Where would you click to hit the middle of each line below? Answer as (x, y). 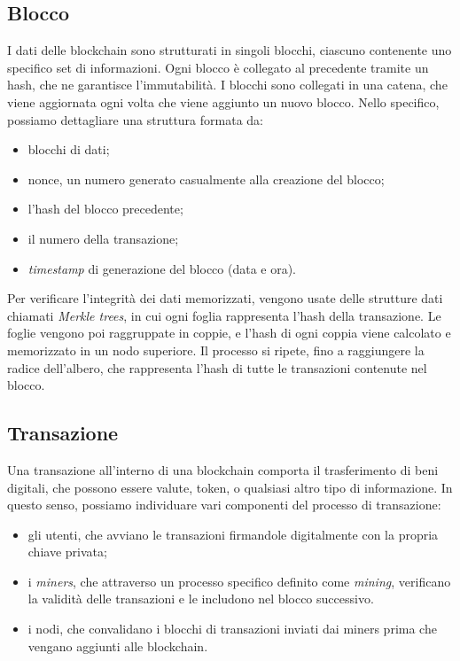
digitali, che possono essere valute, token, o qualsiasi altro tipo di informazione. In (230, 487)
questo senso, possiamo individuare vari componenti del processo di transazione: (224, 505)
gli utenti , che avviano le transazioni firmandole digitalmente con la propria (233, 534)
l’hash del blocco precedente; (105, 209)
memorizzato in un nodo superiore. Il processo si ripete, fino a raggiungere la (216, 350)
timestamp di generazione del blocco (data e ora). (162, 268)
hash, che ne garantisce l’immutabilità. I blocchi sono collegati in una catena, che (227, 85)
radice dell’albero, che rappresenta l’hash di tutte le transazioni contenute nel (217, 367)
